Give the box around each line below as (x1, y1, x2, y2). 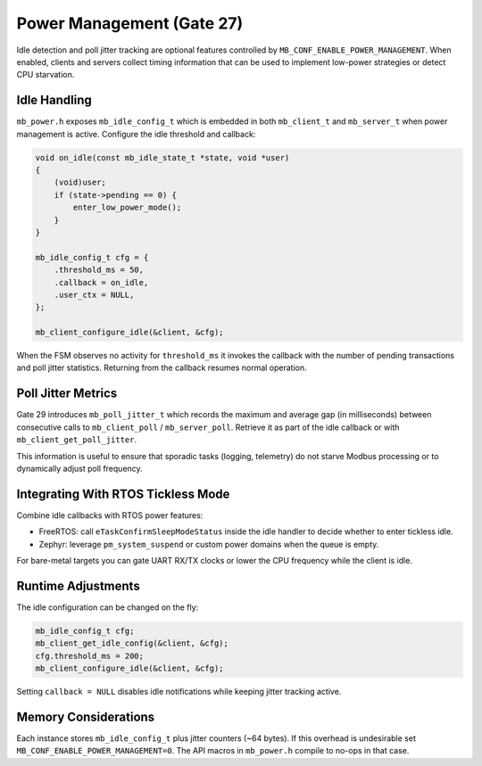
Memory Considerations (16, 709, 155, 724)
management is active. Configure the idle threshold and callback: (16, 128, 256, 139)
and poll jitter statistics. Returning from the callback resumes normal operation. (16, 362, 307, 374)
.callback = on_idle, (54, 277, 149, 287)
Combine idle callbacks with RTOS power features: (16, 509, 204, 521)
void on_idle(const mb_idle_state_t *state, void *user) (35, 152, 290, 162)
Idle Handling (16, 93, 93, 108)
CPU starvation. (16, 70, 75, 80)
